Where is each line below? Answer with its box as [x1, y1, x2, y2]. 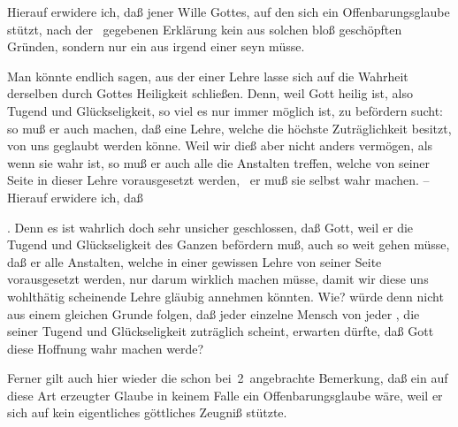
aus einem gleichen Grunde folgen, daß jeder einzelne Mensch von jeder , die [7, 304, 420, 323]
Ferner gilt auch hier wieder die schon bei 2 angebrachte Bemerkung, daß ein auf [7, 369, 448, 387]
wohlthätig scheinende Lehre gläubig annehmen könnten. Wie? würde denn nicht [7, 286, 444, 305]
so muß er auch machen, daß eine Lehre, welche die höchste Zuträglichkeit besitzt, [7, 118, 452, 137]
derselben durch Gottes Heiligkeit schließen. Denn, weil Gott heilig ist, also [7, 84, 413, 103]
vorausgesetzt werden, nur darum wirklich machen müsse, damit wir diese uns [7, 270, 429, 288]
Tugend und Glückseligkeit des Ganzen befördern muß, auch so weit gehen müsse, [7, 235, 450, 254]
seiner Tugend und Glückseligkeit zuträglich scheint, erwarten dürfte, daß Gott [7, 322, 434, 340]
